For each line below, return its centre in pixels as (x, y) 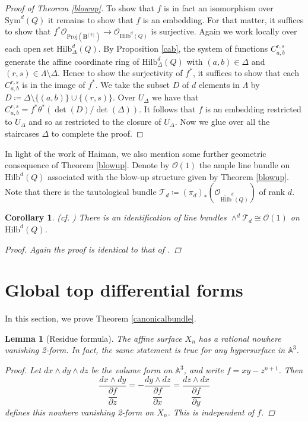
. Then (291, 370)
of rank (272, 192)
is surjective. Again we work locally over (224, 31)
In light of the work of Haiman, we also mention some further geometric (136, 153)
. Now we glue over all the (222, 122)
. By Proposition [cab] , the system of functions (183, 48)
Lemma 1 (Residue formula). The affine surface (93, 338)
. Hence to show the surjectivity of (120, 73)
